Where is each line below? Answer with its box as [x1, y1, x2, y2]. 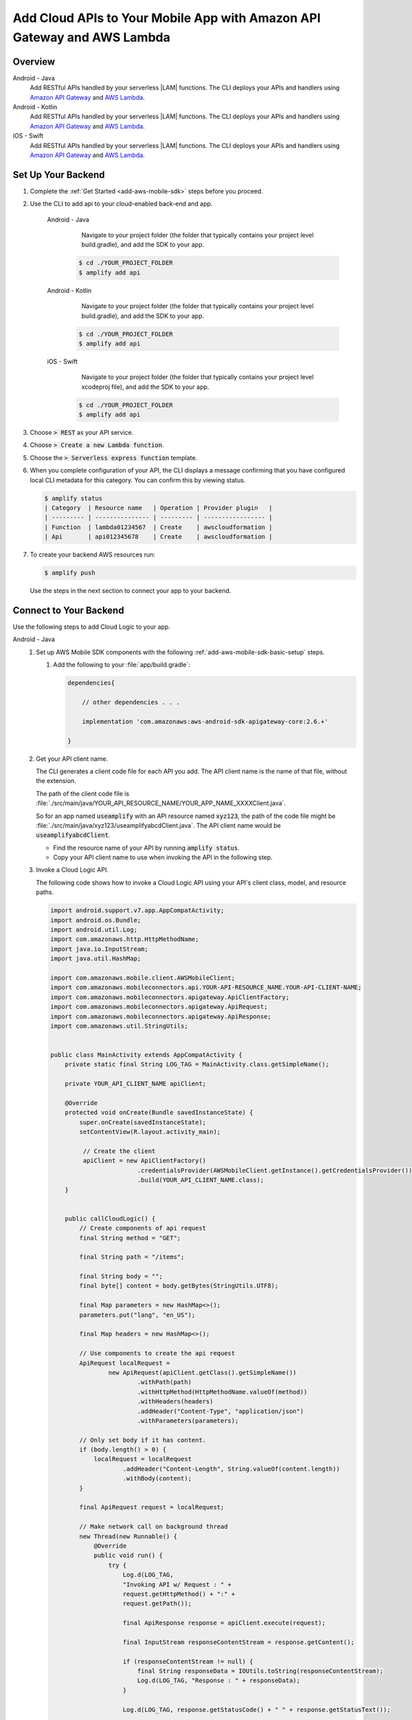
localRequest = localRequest [93, 1455, 192, 1463]
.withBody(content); [122, 1474, 192, 1483]
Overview [12, 56, 56, 67]
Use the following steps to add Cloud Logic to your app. [12, 623, 171, 631]
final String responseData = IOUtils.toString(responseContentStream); [137, 1667, 384, 1675]
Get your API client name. [36, 754, 108, 763]
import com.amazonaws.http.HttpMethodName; [50, 936, 199, 943]
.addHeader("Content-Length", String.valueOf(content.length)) [122, 1465, 340, 1472]
